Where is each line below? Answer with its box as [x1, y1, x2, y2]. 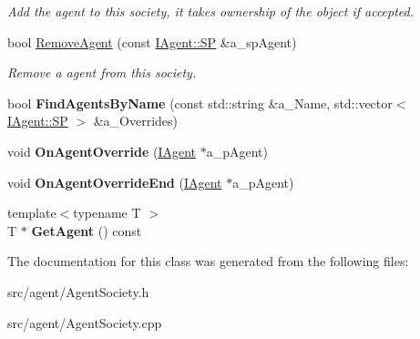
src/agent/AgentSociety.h [7, 282, 149, 301]
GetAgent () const [31, 221, 142, 240]
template [7, 203, 56, 222]
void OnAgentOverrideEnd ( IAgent [7, 172, 222, 191]
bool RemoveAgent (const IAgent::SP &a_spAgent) [7, 32, 297, 51]
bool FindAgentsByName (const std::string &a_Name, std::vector [7, 93, 393, 112]
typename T [73, 203, 141, 222]
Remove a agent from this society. [7, 63, 197, 82]
